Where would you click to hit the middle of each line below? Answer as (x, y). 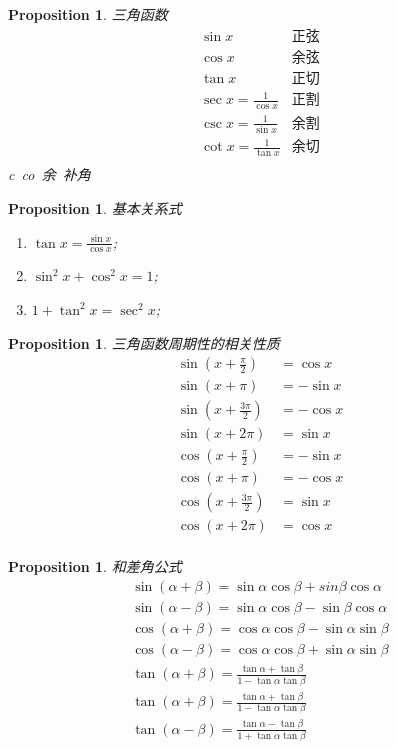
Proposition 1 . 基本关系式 (95, 207)
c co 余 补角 (49, 174)
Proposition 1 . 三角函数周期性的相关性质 (144, 342)
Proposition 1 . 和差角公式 (95, 566)
